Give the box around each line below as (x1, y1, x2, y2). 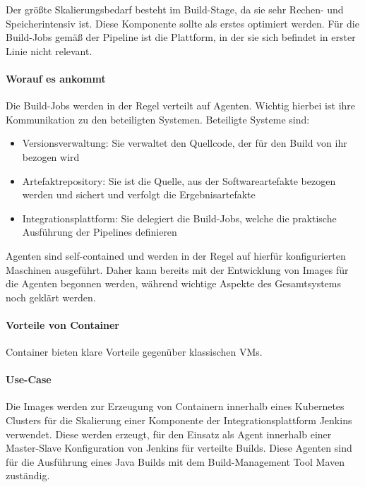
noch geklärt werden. (6, 289, 96, 304)
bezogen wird (22, 149, 80, 164)
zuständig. (6, 468, 50, 483)
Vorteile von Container (6, 317, 119, 332)
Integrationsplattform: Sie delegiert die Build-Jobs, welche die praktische (22, 210, 337, 225)
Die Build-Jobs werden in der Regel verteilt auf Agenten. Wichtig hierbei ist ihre (6, 98, 356, 113)
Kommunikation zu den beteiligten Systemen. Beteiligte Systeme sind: (6, 112, 310, 126)
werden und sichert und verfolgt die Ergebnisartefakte (22, 187, 256, 202)
